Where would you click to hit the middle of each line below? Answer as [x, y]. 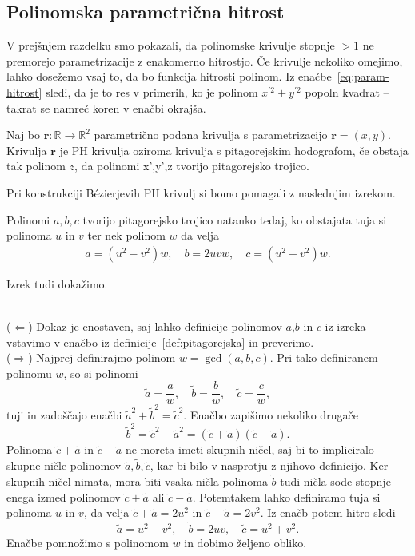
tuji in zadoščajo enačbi [64, 415]
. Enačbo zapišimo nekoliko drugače [271, 415]
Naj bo [24, 135]
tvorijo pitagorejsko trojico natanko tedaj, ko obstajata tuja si [235, 219]
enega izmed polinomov [64, 496]
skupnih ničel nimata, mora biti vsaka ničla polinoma [137, 481]
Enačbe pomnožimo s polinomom [88, 543]
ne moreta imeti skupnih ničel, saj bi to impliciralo [249, 449]
